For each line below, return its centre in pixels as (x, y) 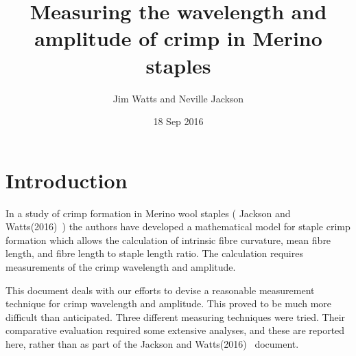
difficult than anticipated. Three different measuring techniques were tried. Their (176, 316)
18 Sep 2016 (178, 121)
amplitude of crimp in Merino (178, 38)
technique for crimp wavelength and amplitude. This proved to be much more (169, 303)
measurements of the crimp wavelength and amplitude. (121, 267)
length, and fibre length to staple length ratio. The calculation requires (154, 253)
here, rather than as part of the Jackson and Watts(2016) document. (152, 343)
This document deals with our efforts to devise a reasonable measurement (160, 290)
